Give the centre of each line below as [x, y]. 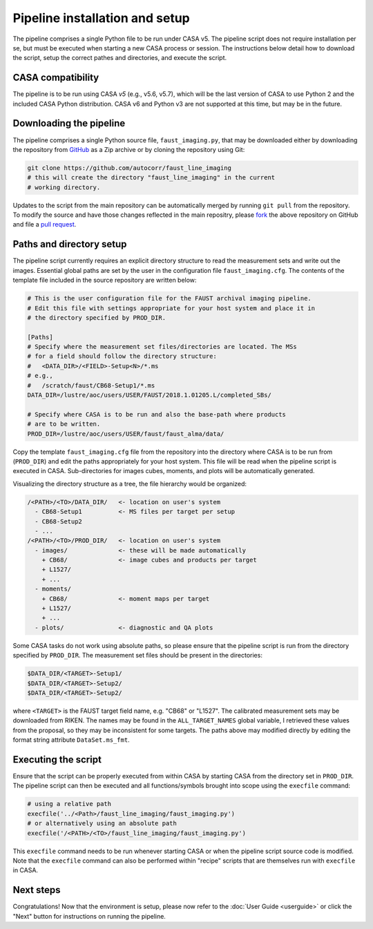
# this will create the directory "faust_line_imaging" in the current [151, 178]
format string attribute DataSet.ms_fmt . [71, 740]
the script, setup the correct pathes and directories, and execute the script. [120, 58]
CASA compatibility [56, 78]
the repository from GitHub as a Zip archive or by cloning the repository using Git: [129, 149]
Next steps [37, 890]
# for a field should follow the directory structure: [122, 356]
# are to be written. [64, 424]
